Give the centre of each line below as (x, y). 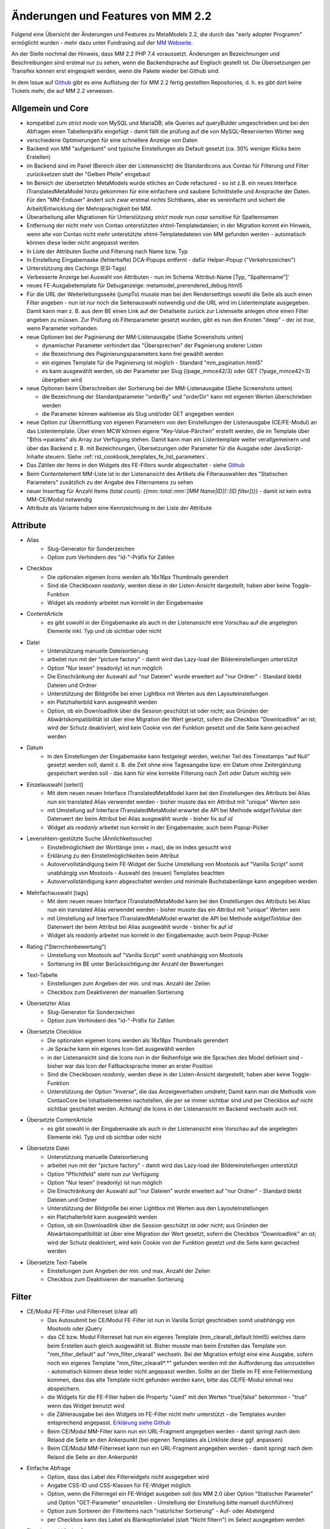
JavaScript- (288, 448)
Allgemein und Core (50, 108)
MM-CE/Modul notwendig (59, 499)
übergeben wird (62, 380)
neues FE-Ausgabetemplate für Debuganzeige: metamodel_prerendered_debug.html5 (134, 286)
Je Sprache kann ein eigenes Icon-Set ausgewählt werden (121, 1049)
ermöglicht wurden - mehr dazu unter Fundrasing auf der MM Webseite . (102, 42)
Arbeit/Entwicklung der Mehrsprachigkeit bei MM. (89, 209)
